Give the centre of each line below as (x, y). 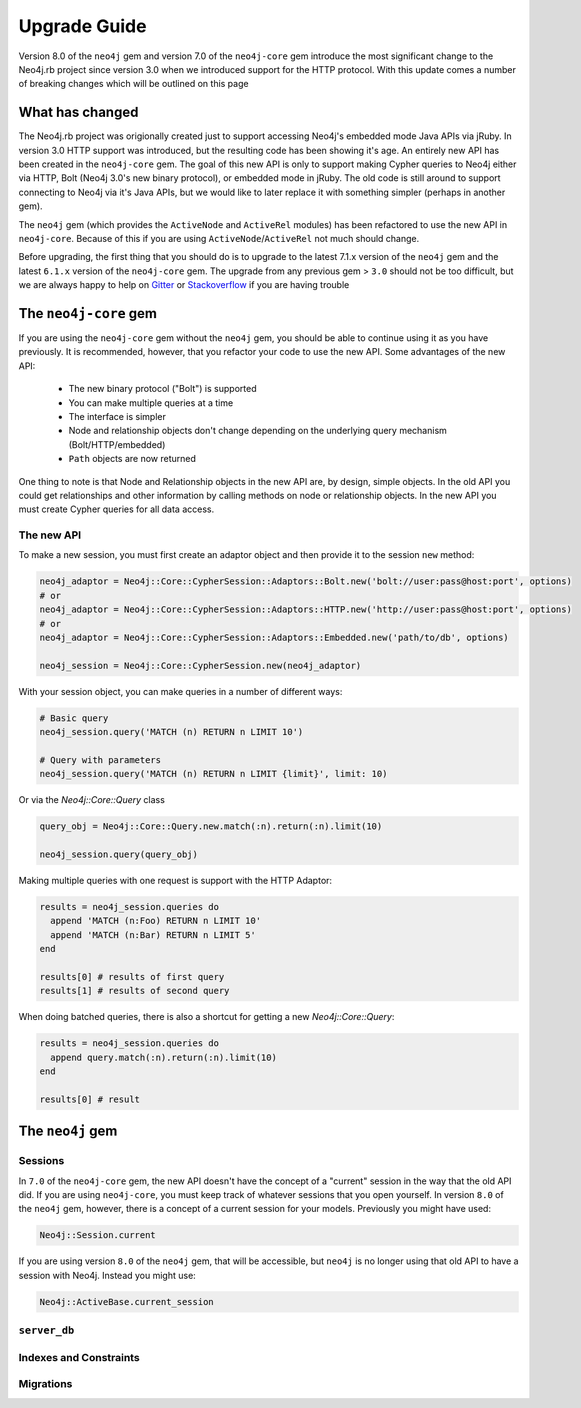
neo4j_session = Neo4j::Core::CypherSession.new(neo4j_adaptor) (200, 665)
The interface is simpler (117, 416)
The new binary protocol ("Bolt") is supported (162, 389)
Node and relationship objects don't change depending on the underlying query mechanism (257, 431)
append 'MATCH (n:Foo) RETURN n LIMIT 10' (156, 921)
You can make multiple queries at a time (151, 402)
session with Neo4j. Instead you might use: (107, 1275)
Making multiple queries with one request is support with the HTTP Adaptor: (175, 881)
